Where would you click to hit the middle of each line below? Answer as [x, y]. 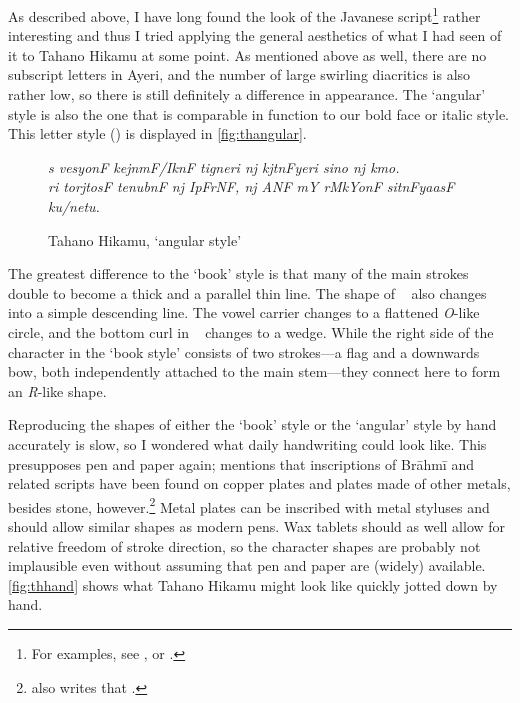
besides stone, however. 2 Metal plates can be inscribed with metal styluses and [249, 505]
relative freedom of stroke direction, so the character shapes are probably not [244, 545]
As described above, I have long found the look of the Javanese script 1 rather [244, 14]
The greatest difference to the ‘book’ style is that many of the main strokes [238, 273]
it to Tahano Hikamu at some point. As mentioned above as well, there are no [247, 54]
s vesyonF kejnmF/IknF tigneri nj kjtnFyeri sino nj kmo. [224, 166]
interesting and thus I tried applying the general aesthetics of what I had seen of [255, 35]
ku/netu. [74, 206]
